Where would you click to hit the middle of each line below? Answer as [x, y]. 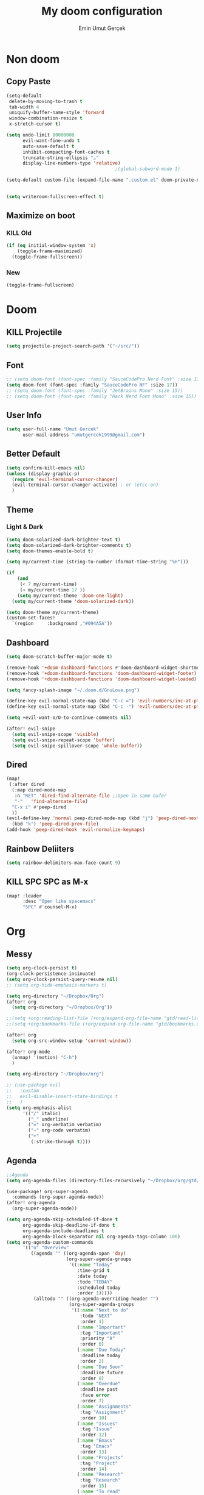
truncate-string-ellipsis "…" [60, 158]
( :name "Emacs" [96, 1441]
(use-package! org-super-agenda [47, 1191]
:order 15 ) [93, 1486]
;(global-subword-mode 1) [148, 169]
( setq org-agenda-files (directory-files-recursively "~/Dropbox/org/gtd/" [104, 1180]
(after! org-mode [28, 1052]
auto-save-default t [48, 146]
